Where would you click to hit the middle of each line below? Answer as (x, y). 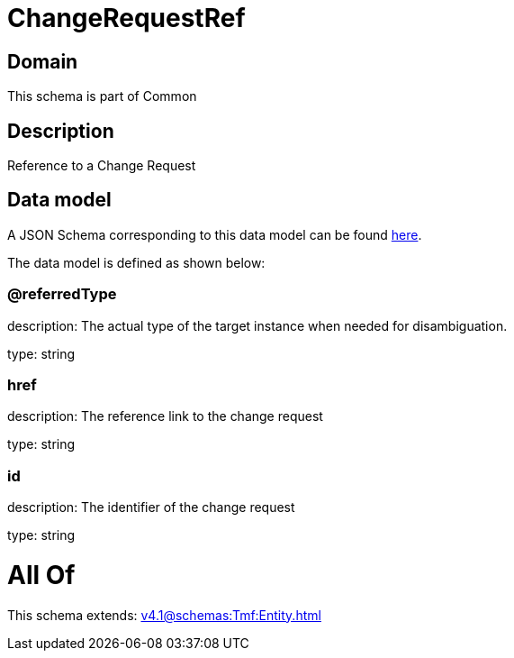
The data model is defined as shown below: (136, 262)
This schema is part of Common (102, 96)
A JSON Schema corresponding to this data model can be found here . (215, 234)
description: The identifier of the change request (151, 507)
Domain (43, 61)
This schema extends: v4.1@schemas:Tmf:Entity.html (164, 615)
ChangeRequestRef (126, 18)
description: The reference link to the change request (165, 416)
